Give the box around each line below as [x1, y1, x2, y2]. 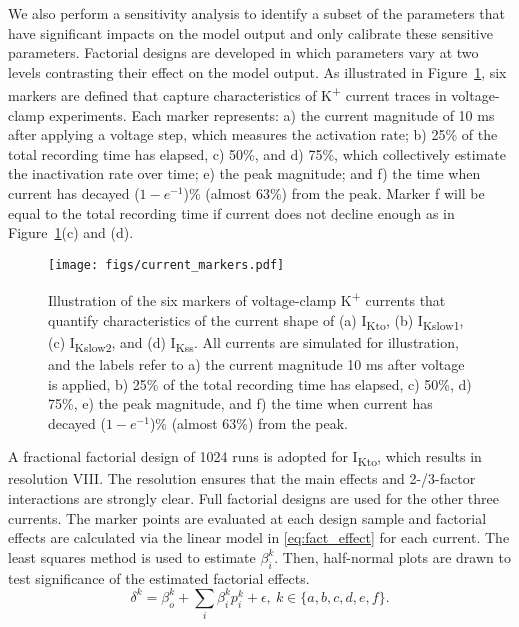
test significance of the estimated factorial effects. [8, 567, 310, 588]
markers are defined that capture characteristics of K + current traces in [8, 82, 447, 106]
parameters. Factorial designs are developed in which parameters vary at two [8, 42, 479, 63]
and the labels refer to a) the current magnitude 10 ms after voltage [48, 353, 465, 374]
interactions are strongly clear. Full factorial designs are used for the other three [8, 488, 499, 509]
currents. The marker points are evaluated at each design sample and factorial [8, 507, 487, 528]
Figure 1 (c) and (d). [8, 222, 134, 243]
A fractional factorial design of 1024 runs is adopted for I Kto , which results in [8, 446, 482, 470]
